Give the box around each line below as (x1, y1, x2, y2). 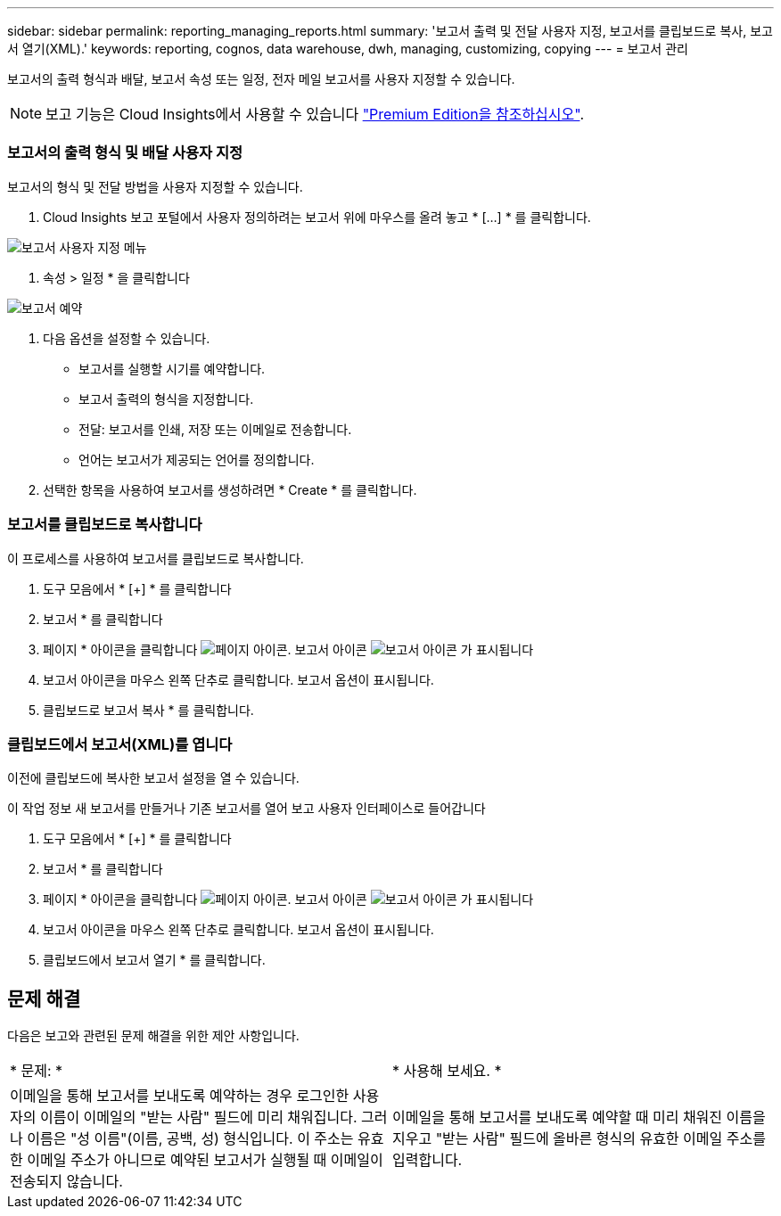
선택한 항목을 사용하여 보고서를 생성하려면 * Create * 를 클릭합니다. (43, 481, 417, 497)
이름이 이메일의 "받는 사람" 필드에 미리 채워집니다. (39, 1108, 358, 1127)
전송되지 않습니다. (10, 1172, 123, 1191)
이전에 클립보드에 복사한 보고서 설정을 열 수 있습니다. (7, 770, 300, 786)
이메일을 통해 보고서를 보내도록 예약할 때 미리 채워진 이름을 (392, 1108, 766, 1127)
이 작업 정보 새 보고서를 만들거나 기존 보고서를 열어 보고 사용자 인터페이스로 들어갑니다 (7, 801, 486, 817)
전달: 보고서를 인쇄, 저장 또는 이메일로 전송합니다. (78, 421, 352, 437)
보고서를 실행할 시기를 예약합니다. (78, 360, 266, 376)
